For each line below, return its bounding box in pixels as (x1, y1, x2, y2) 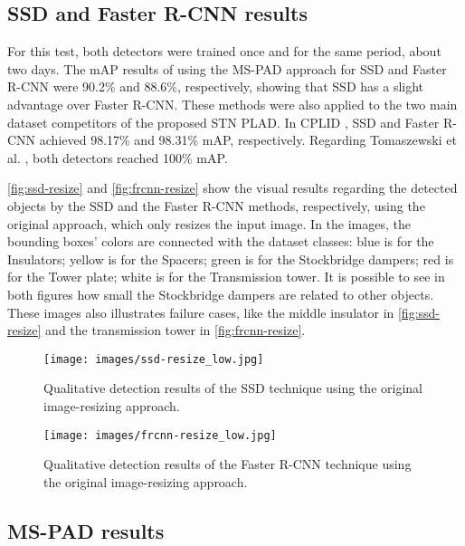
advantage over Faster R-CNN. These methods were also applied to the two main (7, 94, 458, 113)
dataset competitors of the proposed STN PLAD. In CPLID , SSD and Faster (7, 112, 440, 131)
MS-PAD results (7, 516, 165, 544)
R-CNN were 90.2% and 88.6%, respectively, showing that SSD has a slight (7, 77, 424, 96)
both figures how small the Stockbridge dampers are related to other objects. (7, 284, 434, 303)
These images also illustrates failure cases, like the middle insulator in (7, 302, 394, 321)
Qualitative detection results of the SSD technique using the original (43, 378, 422, 398)
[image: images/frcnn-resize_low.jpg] (43, 428, 277, 442)
